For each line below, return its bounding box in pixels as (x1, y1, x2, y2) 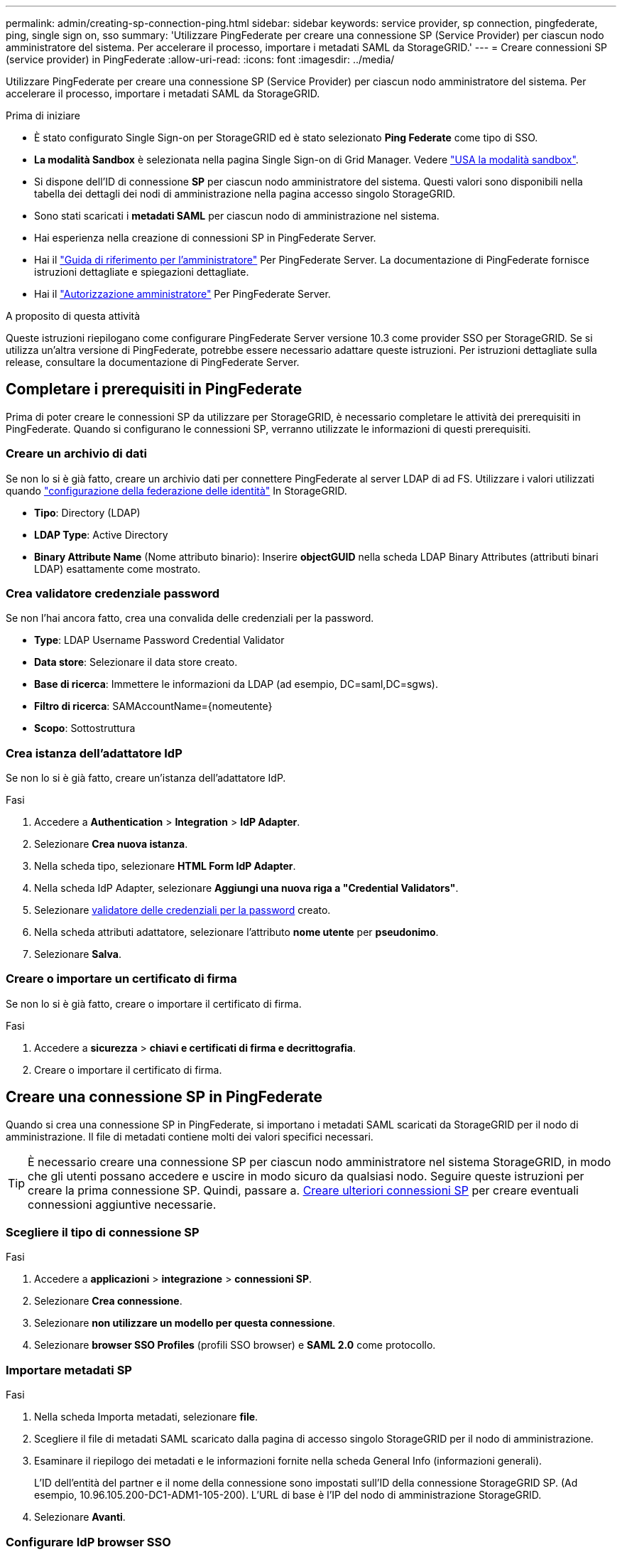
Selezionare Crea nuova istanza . (34, 838, 188, 851)
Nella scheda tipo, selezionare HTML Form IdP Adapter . (34, 860, 296, 873)
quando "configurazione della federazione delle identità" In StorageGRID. (6, 484, 347, 497)
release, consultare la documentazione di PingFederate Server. (6, 356, 300, 368)
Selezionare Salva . (34, 948, 121, 961)
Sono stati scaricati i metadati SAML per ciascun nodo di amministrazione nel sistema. (34, 210, 440, 222)
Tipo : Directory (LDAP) (34, 506, 141, 519)
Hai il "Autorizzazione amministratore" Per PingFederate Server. (34, 288, 331, 300)
